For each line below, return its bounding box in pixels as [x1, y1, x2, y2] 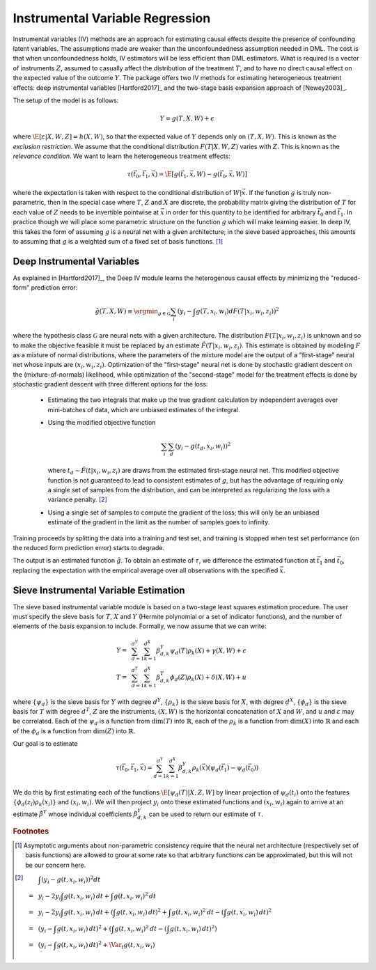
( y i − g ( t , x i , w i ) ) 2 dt [40, 875, 101, 885]
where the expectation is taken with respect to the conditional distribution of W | [13, 188, 242, 196]
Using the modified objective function [47, 418, 156, 427]
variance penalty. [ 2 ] [47, 495, 107, 504]
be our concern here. [25, 861, 86, 869]
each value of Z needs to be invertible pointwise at [13, 208, 159, 216]
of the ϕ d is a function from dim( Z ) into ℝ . [13, 726, 136, 737]
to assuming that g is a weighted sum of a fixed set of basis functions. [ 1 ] [13, 237, 224, 245]
